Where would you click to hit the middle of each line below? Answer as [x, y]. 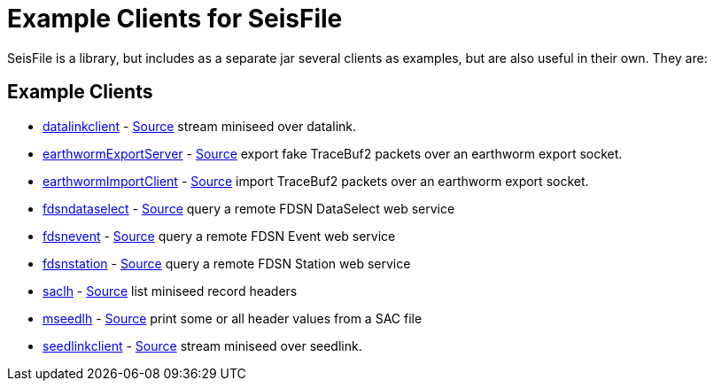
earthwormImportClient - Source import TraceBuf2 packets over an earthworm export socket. [316, 181]
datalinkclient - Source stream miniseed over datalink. [200, 126]
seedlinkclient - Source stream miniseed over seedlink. [202, 345]
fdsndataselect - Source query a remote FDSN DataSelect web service [249, 208]
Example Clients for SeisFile [175, 19]
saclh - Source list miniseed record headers [170, 291]
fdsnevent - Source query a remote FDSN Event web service [219, 236]
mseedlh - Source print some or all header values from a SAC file [233, 318]
